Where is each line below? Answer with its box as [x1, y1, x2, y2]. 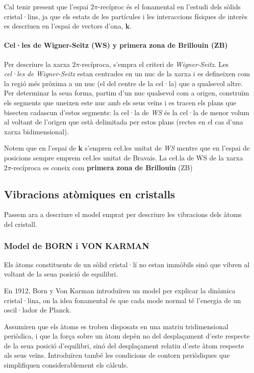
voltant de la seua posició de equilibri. [4, 269, 118, 279]
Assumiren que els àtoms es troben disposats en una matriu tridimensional [4, 321, 229, 331]
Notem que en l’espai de [4, 143, 76, 153]
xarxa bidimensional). [4, 126, 69, 136]
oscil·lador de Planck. [4, 305, 72, 315]
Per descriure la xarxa [4, 59, 70, 69]
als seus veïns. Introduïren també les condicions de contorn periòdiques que [4, 350, 230, 360]
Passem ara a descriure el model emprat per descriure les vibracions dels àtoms [4, 209, 242, 219]
